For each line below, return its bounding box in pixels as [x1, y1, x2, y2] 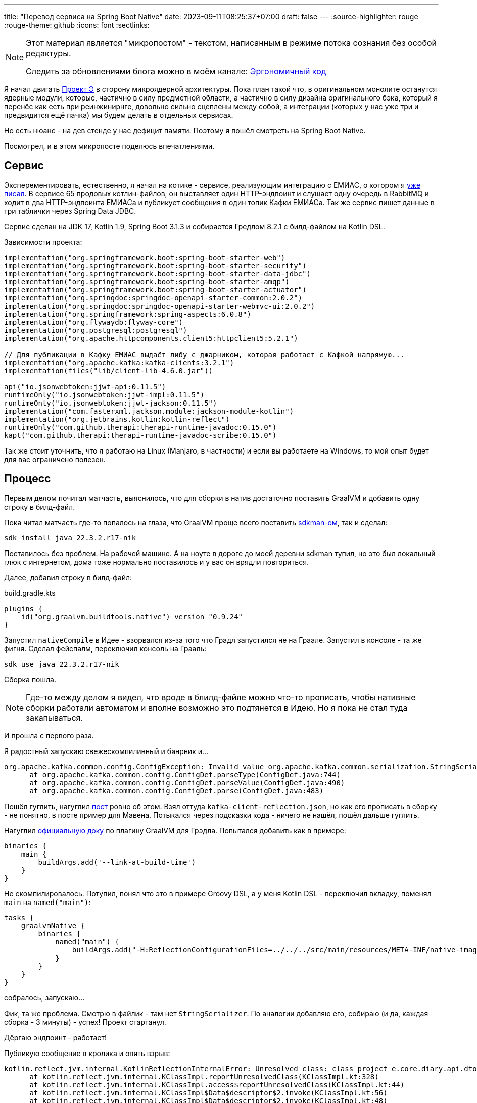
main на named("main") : [4, 897, 91, 907]
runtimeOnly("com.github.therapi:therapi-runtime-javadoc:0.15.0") [4, 423, 277, 431]
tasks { [4, 913, 34, 922]
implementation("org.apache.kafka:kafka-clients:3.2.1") [4, 358, 234, 367]
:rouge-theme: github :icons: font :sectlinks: [4, 21, 150, 29]
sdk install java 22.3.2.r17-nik [4, 533, 136, 542]
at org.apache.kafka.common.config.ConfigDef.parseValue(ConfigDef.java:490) [29, 778, 345, 787]
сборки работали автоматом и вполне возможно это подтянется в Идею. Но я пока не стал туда [26, 702, 408, 713]
